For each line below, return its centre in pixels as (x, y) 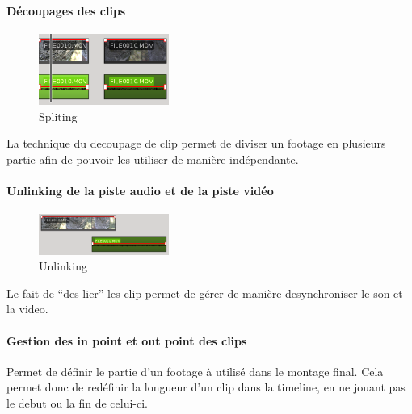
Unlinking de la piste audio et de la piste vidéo (140, 191)
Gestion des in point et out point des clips (127, 340)
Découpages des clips (66, 10)
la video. (27, 309)
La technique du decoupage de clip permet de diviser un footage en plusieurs (196, 143)
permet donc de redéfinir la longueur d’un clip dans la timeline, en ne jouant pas (206, 387)
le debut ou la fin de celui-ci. (77, 402)
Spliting (58, 116)
